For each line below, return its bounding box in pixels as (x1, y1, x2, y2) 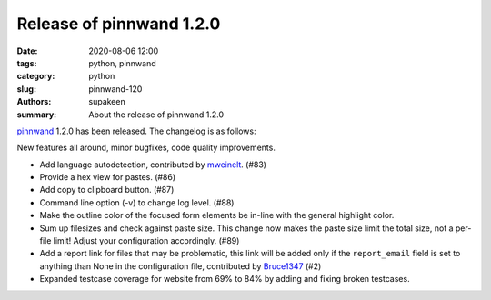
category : (16, 71, 55, 82)
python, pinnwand (88, 57, 156, 68)
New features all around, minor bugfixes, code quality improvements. (16, 142, 276, 154)
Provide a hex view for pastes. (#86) (39, 172, 176, 183)
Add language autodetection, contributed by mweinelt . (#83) (39, 159, 267, 170)
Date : (16, 45, 38, 56)
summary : (16, 109, 57, 120)
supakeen (88, 96, 126, 107)
